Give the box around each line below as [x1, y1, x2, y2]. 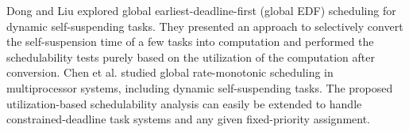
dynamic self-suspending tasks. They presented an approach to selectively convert [6, 17, 403, 34]
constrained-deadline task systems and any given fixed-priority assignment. [6, 111, 370, 127]
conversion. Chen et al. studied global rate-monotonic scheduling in [6, 64, 334, 81]
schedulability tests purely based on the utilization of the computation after [6, 48, 375, 65]
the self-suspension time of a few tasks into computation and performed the [6, 33, 374, 50]
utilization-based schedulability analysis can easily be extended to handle [6, 95, 362, 111]
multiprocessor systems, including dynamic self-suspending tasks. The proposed [6, 79, 393, 96]
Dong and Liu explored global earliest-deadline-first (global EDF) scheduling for [6, 2, 396, 18]
